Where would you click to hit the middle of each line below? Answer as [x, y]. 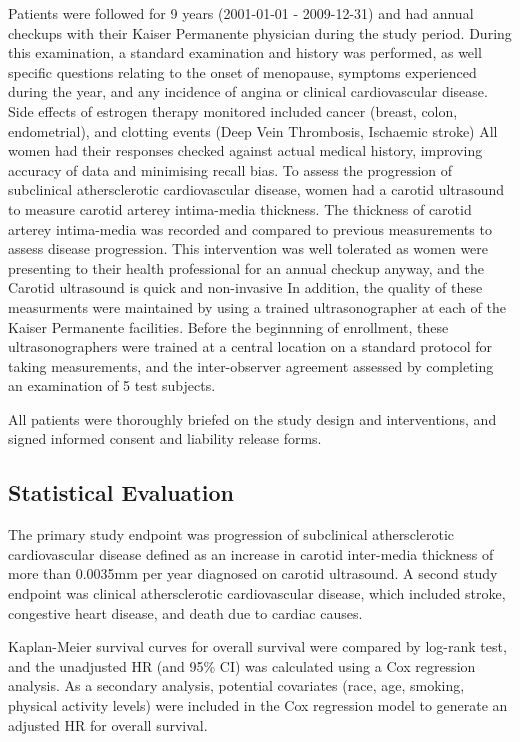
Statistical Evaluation [121, 492]
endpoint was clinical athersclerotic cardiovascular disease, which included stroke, [257, 593]
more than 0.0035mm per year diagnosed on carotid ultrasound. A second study [253, 573]
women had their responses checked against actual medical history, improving [245, 150]
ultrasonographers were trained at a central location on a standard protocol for [250, 346]
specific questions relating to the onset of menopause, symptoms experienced [242, 71]
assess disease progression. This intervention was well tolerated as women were [248, 248]
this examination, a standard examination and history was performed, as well [245, 52]
